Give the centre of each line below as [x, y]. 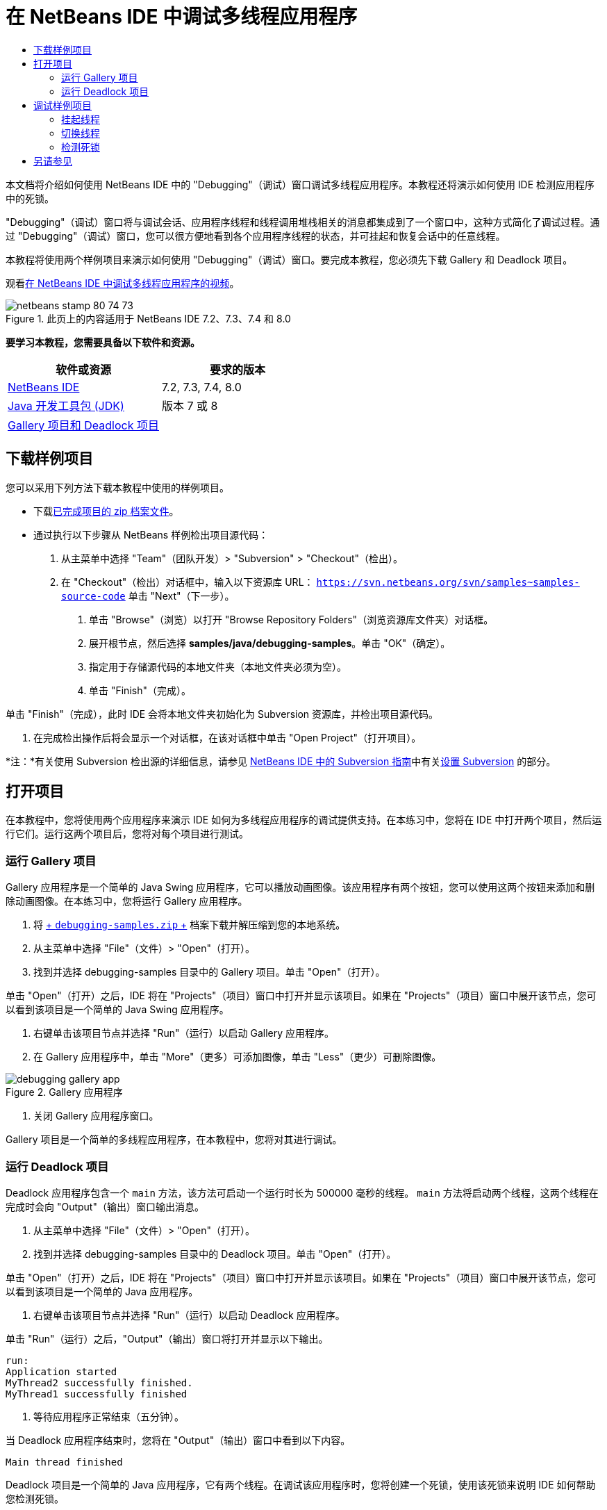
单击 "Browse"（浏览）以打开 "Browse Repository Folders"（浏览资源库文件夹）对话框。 [291, 619]
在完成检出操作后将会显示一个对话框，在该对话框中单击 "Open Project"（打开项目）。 [227, 737]
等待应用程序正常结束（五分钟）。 [109, 1416]
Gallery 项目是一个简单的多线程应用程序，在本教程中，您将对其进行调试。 [174, 1140]
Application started [61, 1371]
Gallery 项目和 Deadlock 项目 [83, 425]
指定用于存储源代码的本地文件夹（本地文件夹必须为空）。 [218, 666]
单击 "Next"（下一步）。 [181, 596]
